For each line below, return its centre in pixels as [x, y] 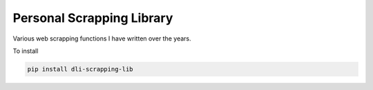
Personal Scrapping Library [93, 18]
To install [26, 51]
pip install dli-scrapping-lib [80, 69]
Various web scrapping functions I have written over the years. [102, 38]
